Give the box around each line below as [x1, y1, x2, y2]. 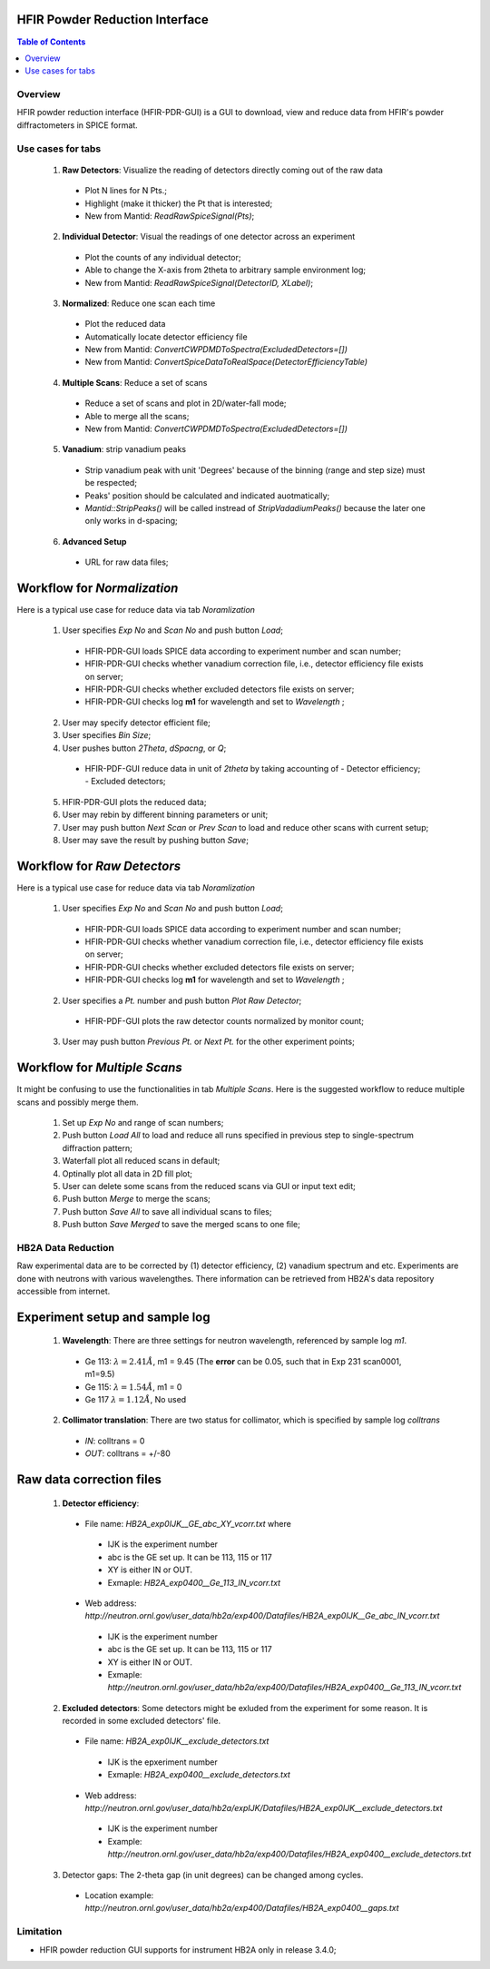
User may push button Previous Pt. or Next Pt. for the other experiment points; [62, 1036, 356, 1048]
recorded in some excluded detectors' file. [62, 1716, 221, 1727]
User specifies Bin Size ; [62, 730, 152, 741]
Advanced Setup [62, 536, 127, 546]
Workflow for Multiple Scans [16, 1060, 182, 1076]
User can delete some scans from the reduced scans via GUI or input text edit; [62, 1180, 356, 1191]
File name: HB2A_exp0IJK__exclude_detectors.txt [84, 1736, 269, 1747]
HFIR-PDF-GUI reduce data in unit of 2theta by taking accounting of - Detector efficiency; [84, 763, 421, 773]
